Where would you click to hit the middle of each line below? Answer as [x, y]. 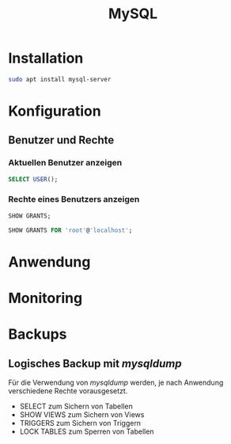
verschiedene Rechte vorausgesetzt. [68, 391]
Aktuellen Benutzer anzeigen [65, 163]
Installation [46, 58]
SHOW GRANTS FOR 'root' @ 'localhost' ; [70, 230]
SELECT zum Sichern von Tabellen [76, 406]
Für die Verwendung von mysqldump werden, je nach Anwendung [116, 382]
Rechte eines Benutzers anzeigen [74, 199]
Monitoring [45, 298]
